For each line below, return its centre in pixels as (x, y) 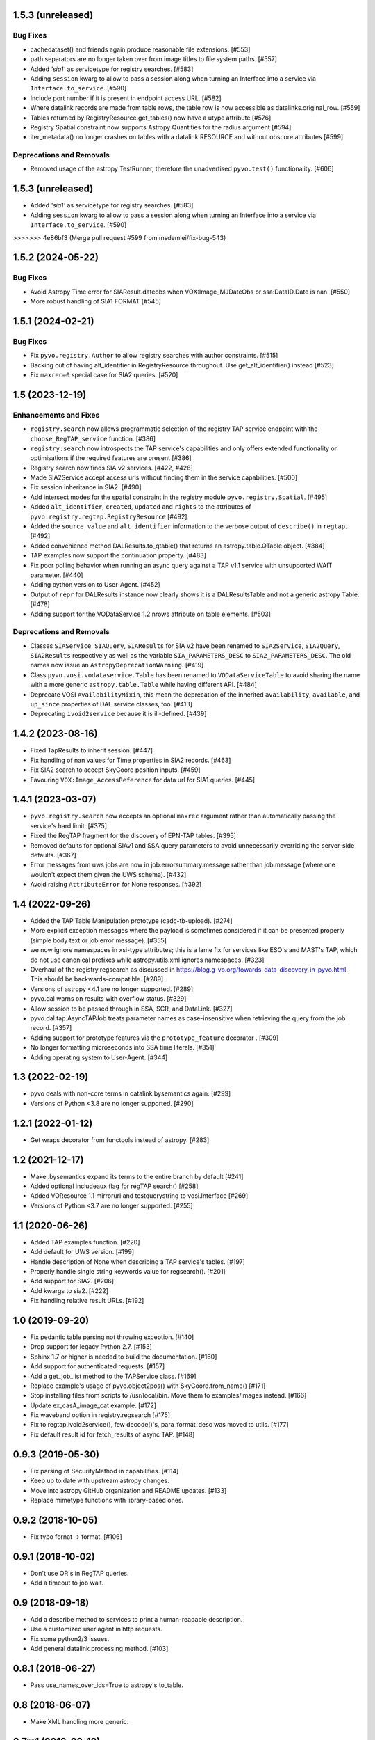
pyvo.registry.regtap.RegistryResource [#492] (109, 516)
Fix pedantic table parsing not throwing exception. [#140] (112, 1337)
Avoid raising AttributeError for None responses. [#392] (116, 885)
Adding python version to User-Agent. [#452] (95, 585)
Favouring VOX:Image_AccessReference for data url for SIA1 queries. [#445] (143, 780)
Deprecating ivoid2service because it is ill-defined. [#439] (118, 714)
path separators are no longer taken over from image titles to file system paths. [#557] (154, 59)
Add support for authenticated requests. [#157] (98, 1366)
